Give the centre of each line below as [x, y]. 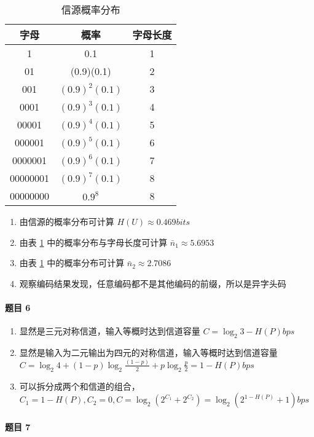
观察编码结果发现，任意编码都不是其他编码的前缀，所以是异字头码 [153, 283]
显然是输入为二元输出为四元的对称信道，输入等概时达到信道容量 [148, 352]
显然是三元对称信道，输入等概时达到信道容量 [110, 331]
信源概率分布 [91, 10]
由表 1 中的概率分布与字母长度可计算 [93, 242]
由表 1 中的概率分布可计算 [72, 263]
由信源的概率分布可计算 [67, 221]
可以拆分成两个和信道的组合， [80, 386]
